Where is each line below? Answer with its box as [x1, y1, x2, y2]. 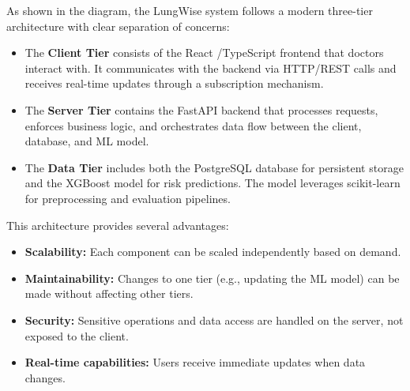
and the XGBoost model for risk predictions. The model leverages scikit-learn [24, 175, 401, 191]
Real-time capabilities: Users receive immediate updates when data [24, 354, 366, 370]
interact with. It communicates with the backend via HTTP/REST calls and [24, 59, 397, 76]
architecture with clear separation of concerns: [6, 17, 230, 34]
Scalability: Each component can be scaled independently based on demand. [24, 243, 401, 260]
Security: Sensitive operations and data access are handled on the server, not [24, 311, 404, 328]
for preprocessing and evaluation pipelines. [24, 190, 231, 206]
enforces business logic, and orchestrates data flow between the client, [24, 117, 362, 133]
